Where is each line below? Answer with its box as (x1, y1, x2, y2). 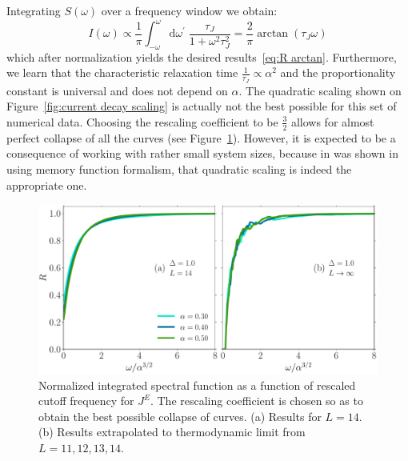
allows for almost (290, 113, 374, 130)
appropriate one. (6, 176, 87, 193)
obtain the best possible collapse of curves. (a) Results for (38, 407, 322, 424)
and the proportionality (280, 64, 396, 81)
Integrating (6, 2, 61, 18)
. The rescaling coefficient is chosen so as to (150, 392, 363, 409)
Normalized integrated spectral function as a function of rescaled (38, 376, 356, 393)
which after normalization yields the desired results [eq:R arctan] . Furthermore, (6, 48, 397, 65)
